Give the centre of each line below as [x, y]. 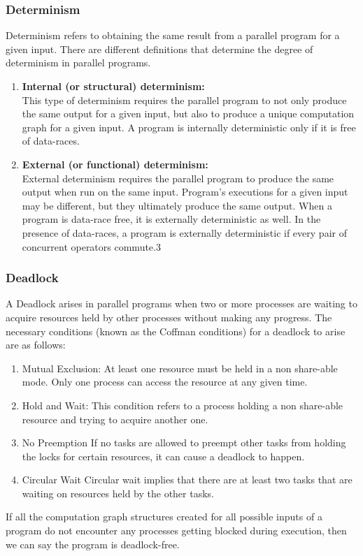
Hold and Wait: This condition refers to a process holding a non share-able [183, 405]
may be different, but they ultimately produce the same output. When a [177, 205]
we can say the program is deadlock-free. [93, 544]
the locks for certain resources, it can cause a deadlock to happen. [163, 456]
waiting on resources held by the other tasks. [118, 493]
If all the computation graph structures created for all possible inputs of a [164, 517]
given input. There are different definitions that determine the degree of [159, 49]
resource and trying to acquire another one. [115, 419]
